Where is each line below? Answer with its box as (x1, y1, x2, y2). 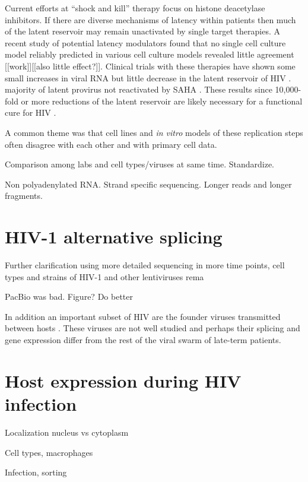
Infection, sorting (5, 466, 67, 478)
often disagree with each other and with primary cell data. (5, 138, 217, 150)
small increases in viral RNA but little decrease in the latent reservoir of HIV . (5, 71, 291, 84)
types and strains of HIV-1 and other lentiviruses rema (5, 270, 204, 283)
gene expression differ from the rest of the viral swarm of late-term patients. (5, 334, 281, 345)
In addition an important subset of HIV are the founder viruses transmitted (5, 310, 281, 322)
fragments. (5, 189, 43, 202)
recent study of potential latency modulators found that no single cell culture (5, 36, 286, 49)
